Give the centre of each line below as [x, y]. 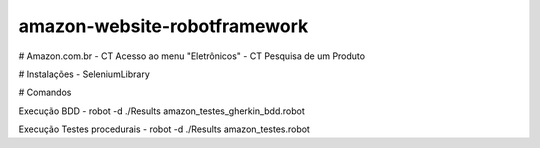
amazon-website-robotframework [163, 26]
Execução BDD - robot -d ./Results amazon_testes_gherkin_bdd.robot [161, 111]
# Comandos [45, 92]
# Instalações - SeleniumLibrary [84, 74]
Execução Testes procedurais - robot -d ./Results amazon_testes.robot [164, 129]
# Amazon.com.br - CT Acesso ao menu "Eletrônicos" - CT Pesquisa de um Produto [191, 56]
